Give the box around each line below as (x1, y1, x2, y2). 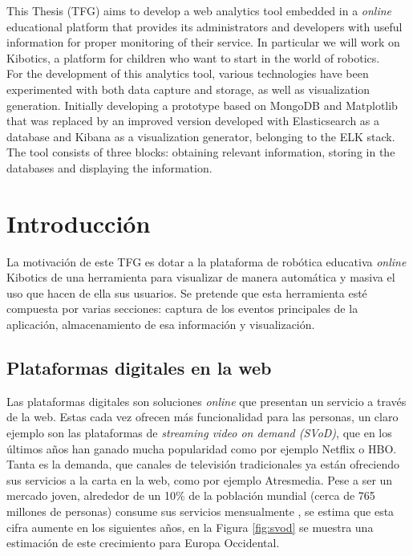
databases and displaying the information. (6, 159, 213, 176)
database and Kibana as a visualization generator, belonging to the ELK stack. (6, 128, 395, 144)
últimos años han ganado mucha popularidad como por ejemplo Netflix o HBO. (6, 440, 397, 457)
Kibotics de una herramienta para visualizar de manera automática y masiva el (6, 269, 395, 286)
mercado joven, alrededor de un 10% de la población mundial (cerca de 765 (6, 487, 375, 504)
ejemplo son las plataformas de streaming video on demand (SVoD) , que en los (6, 424, 392, 441)
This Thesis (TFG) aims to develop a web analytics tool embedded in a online (6, 2, 392, 18)
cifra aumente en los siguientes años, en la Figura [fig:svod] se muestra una (6, 518, 374, 535)
